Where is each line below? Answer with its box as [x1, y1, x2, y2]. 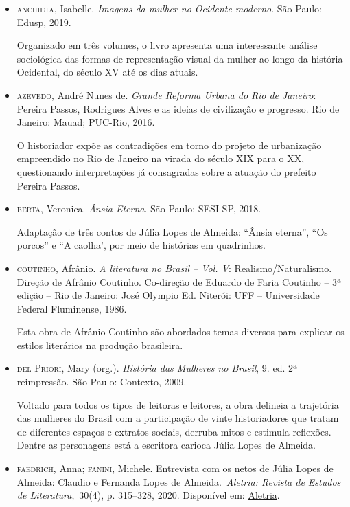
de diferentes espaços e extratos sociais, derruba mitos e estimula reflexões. [16, 424, 331, 438]
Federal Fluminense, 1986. [16, 301, 127, 315]
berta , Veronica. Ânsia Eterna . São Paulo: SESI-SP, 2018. [16, 201, 261, 216]
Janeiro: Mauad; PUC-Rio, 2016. [16, 115, 155, 129]
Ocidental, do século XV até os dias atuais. [16, 65, 198, 79]
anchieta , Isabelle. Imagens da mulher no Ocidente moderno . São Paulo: [16, 1, 322, 15]
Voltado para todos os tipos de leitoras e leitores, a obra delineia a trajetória [16, 397, 339, 412]
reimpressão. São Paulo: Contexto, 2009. [16, 374, 187, 389]
